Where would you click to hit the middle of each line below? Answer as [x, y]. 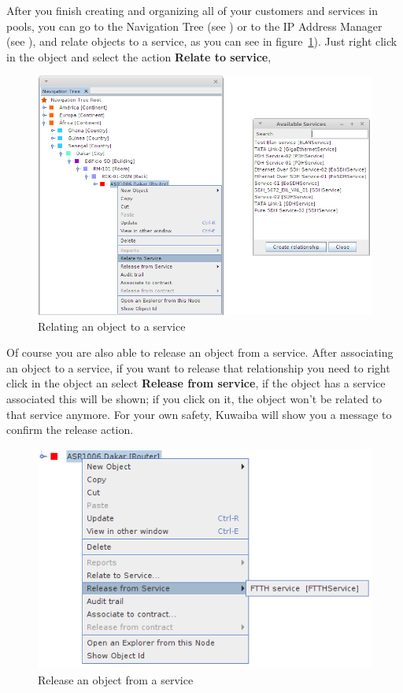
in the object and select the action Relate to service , [139, 56]
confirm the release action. [70, 430]
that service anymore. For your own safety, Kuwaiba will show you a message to [199, 414]
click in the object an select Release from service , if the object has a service [196, 383]
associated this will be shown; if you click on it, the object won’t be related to [194, 399]
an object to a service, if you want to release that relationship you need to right [198, 367]
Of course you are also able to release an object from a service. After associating [200, 352]
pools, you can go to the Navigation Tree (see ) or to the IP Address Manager [194, 26]
